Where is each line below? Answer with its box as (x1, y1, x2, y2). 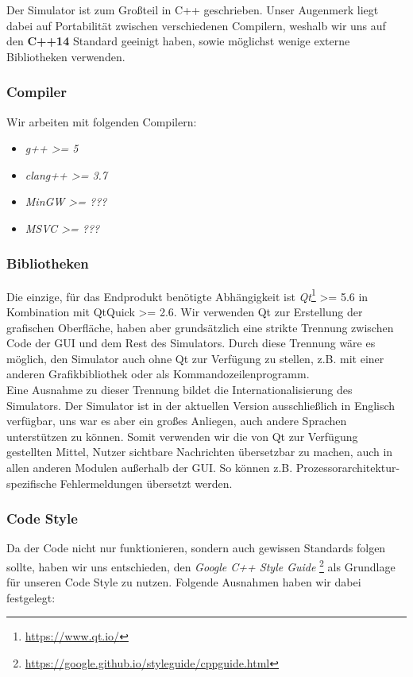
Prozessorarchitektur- (295, 458, 400, 475)
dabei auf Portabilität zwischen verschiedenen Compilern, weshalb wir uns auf (6, 17, 386, 33)
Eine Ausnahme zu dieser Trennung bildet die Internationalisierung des (6, 381, 353, 397)
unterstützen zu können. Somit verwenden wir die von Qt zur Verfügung (6, 427, 358, 444)
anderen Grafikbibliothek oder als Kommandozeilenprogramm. (6, 366, 310, 382)
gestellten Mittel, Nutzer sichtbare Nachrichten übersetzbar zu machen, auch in (6, 443, 393, 460)
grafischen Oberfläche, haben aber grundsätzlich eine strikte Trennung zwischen (6, 319, 394, 335)
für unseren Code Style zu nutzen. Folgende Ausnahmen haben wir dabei (6, 574, 361, 590)
